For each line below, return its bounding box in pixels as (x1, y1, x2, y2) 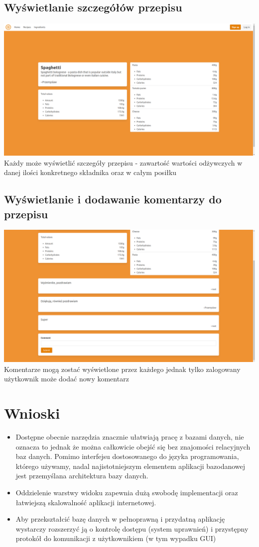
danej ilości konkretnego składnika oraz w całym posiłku (4, 167, 177, 178)
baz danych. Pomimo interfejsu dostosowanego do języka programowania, (15, 451, 239, 461)
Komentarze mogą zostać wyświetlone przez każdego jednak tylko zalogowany (4, 364, 241, 374)
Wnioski (4, 403, 60, 423)
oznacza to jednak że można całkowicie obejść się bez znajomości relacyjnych (15, 441, 251, 452)
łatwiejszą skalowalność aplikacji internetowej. (15, 497, 156, 507)
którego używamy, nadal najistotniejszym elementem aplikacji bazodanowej (15, 460, 246, 471)
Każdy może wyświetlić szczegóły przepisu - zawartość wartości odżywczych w (4, 157, 243, 168)
